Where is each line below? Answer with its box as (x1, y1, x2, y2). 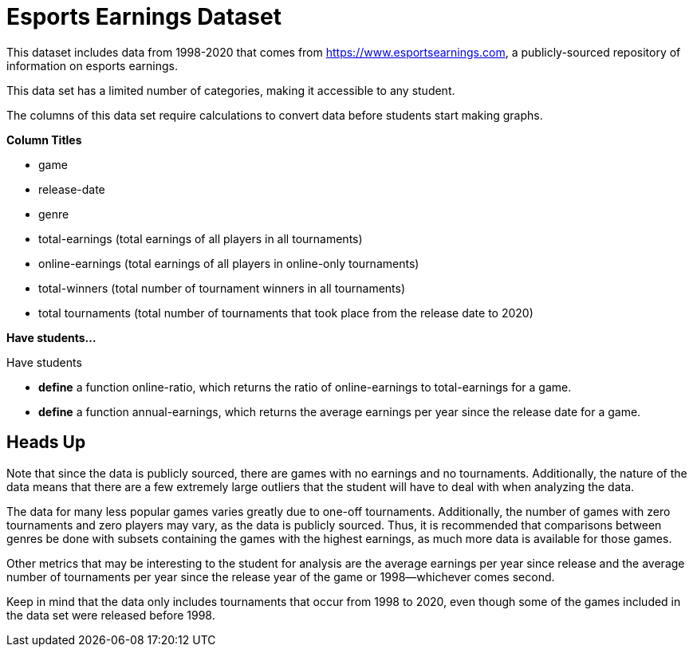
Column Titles (6, 132, 82, 147)
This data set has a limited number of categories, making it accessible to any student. (6, 83, 455, 97)
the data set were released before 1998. (6, 608, 215, 622)
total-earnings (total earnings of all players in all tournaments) (38, 231, 363, 246)
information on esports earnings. (6, 58, 178, 73)
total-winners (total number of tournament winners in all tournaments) (38, 281, 406, 295)
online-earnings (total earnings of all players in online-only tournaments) (38, 256, 419, 270)
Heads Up (6, 432, 86, 453)
